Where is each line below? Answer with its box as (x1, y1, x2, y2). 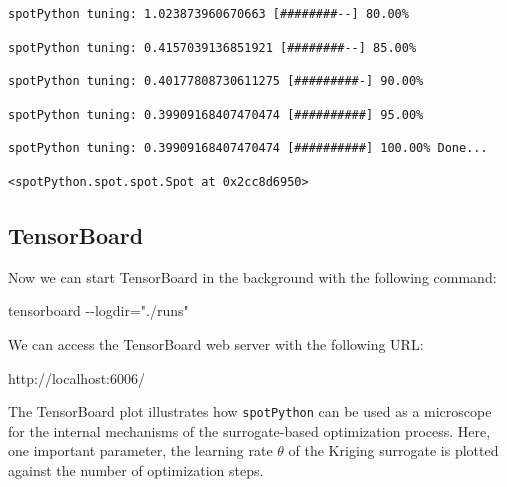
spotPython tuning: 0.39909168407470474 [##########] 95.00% (8, 107, 424, 122)
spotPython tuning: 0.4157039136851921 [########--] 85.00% (8, 40, 417, 55)
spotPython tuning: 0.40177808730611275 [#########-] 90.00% (8, 74, 424, 89)
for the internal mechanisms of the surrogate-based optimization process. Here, (8, 420, 491, 441)
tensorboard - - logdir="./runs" (8, 300, 189, 321)
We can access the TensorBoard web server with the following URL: (8, 333, 424, 354)
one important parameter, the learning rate (8, 440, 273, 461)
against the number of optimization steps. (8, 459, 264, 480)
